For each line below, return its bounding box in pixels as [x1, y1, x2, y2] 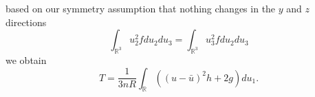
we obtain [6, 52, 47, 67]
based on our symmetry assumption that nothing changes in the [6, 1, 276, 15]
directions [6, 14, 47, 29]
